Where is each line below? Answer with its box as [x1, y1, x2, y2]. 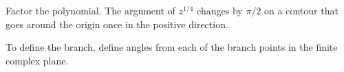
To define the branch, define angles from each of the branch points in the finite [6, 40, 338, 54]
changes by [197, 3, 243, 17]
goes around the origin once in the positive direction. [6, 16, 228, 31]
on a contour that [264, 3, 338, 17]
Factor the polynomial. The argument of [6, 3, 175, 17]
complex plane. [6, 53, 69, 67]
